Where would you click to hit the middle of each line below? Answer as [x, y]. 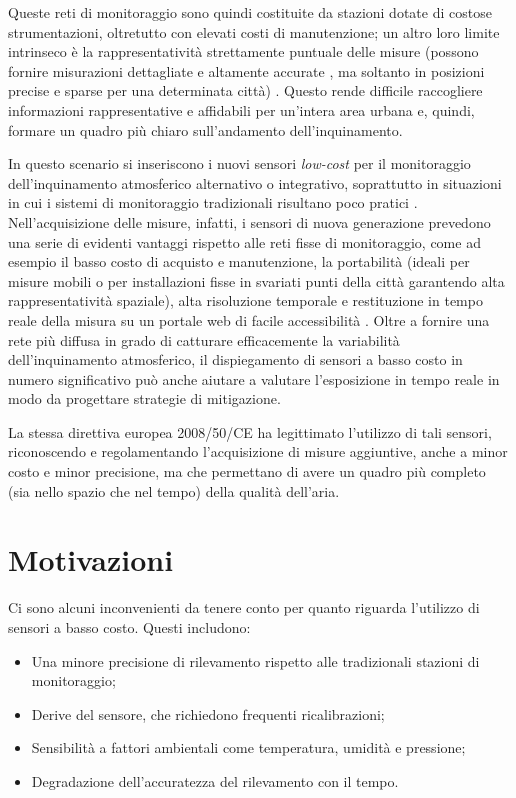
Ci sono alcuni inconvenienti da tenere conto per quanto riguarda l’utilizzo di [244, 607]
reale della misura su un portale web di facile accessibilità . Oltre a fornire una [249, 319]
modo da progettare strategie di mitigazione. [144, 398]
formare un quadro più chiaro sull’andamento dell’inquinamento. [205, 129]
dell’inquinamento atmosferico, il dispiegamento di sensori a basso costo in [235, 359]
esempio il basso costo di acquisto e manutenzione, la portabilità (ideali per [239, 261]
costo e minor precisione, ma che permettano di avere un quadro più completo [247, 471]
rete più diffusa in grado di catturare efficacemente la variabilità [204, 339]
